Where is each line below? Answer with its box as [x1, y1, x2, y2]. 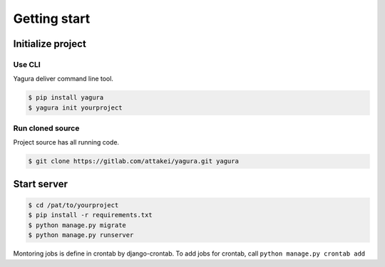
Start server [13, 178, 68, 190]
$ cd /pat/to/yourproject [28, 201, 119, 209]
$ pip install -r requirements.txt [28, 211, 153, 219]
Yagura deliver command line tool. [13, 75, 114, 83]
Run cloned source [13, 123, 80, 133]
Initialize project [13, 38, 87, 50]
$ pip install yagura [28, 93, 104, 102]
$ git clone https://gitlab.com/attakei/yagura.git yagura [28, 157, 239, 165]
